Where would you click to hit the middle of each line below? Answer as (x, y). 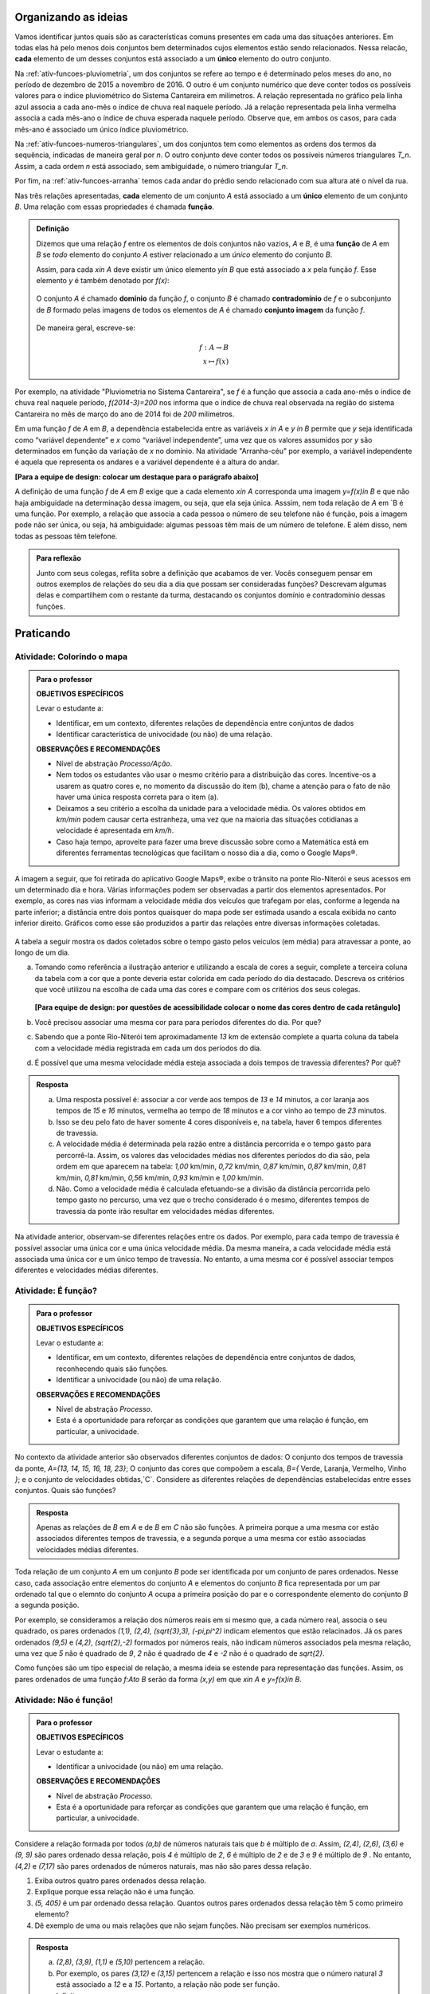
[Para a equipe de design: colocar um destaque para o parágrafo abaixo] (137, 477)
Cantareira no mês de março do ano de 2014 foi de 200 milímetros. (125, 414)
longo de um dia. (42, 952)
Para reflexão (59, 558)
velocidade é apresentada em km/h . (115, 830)
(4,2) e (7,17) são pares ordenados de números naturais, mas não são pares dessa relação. (163, 1866)
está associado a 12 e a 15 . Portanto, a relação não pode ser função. (168, 1984)
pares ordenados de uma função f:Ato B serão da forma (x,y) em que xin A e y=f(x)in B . (158, 1679)
